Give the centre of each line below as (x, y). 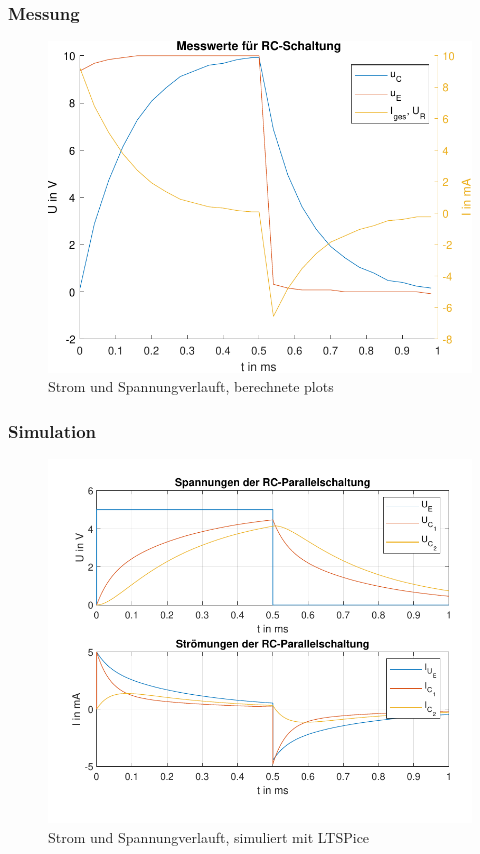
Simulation (52, 430)
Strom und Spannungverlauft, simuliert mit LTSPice (209, 837)
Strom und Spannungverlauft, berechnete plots (191, 386)
